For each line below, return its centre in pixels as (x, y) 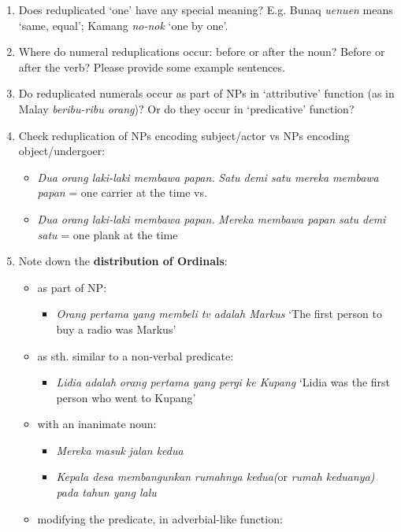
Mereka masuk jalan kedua (120, 450)
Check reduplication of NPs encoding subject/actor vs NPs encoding (184, 135)
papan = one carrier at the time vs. (122, 192)
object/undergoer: (62, 151)
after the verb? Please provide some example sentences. (152, 66)
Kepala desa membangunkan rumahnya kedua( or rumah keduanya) (215, 477)
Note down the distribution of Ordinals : (123, 261)
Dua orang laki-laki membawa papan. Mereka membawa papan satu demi (212, 218)
